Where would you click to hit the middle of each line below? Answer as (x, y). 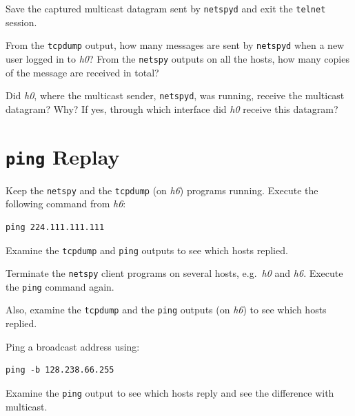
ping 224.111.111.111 (55, 227)
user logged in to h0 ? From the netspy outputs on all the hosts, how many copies (177, 58)
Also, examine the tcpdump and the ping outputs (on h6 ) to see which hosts (166, 310)
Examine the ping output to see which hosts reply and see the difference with (170, 392)
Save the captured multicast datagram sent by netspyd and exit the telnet (166, 8)
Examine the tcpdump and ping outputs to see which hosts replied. (147, 250)
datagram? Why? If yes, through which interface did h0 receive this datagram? (172, 108)
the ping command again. (60, 286)
